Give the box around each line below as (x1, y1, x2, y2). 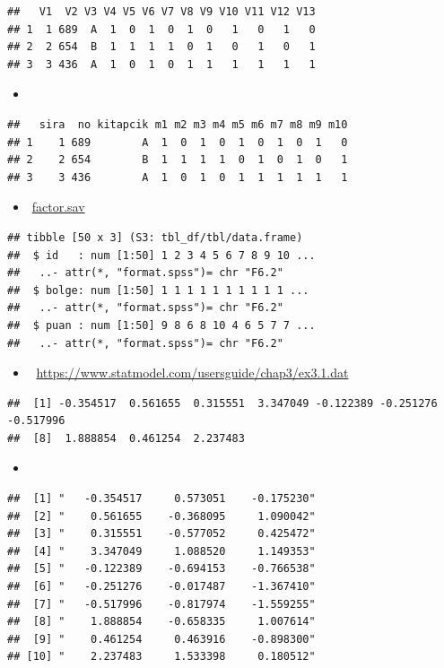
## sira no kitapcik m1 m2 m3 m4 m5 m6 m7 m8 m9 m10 (7, 117, 348, 131)
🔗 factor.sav (28, 197, 85, 216)
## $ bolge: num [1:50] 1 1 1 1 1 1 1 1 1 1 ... (7, 283, 309, 297)
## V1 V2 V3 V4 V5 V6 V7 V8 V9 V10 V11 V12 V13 (7, 5, 316, 18)
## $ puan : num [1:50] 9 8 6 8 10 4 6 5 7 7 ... (7, 318, 316, 332)
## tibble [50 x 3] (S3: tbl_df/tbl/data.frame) (7, 230, 303, 244)
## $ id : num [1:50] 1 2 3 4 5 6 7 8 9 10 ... (7, 248, 316, 262)
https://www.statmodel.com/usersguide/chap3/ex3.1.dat (36, 363, 349, 382)
